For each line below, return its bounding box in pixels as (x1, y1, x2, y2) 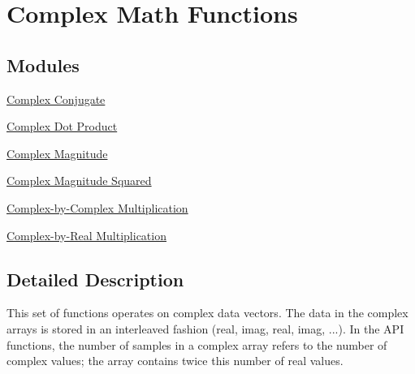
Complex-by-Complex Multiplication (6, 199, 188, 216)
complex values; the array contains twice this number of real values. (6, 352, 344, 369)
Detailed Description (6, 266, 184, 291)
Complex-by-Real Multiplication (6, 226, 166, 243)
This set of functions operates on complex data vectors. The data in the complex (6, 304, 409, 321)
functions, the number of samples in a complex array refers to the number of (6, 336, 387, 353)
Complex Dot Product (6, 118, 118, 135)
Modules (6, 52, 80, 77)
